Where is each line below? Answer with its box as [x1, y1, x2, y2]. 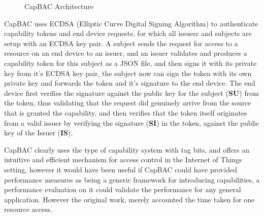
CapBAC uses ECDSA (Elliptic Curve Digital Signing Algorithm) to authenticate [4, 18, 258, 28]
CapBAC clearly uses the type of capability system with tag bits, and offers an [4, 144, 249, 155]
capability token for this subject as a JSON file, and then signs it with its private [4, 57, 257, 68]
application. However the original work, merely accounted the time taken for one [4, 194, 255, 204]
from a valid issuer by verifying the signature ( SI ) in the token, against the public [4, 117, 259, 128]
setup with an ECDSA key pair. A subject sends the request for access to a [4, 38, 238, 48]
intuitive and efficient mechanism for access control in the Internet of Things [4, 154, 242, 165]
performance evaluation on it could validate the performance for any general [4, 184, 241, 195]
